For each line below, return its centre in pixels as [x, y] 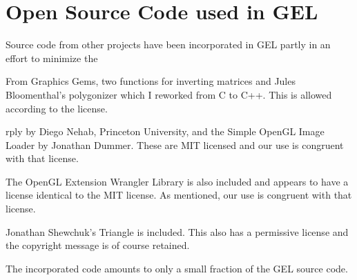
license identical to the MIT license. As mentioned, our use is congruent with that [179, 195]
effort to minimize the [52, 58]
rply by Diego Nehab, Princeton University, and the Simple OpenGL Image [165, 131]
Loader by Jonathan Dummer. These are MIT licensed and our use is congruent [175, 144]
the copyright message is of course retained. [98, 245]
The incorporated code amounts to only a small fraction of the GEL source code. [177, 268]
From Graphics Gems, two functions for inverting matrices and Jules [151, 81]
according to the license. [57, 108]
